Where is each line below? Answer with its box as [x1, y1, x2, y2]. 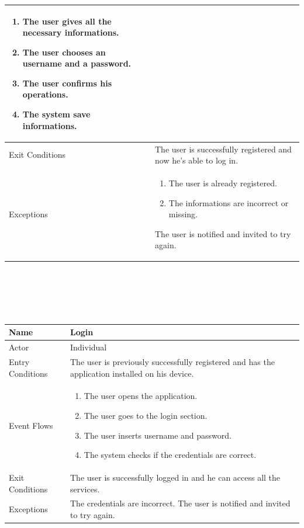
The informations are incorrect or [168, 196, 289, 209]
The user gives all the [22, 15, 112, 27]
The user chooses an [22, 46, 106, 58]
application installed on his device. [70, 367, 194, 379]
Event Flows [9, 419, 53, 431]
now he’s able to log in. [155, 154, 239, 166]
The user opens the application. [84, 390, 198, 402]
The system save [22, 108, 91, 120]
